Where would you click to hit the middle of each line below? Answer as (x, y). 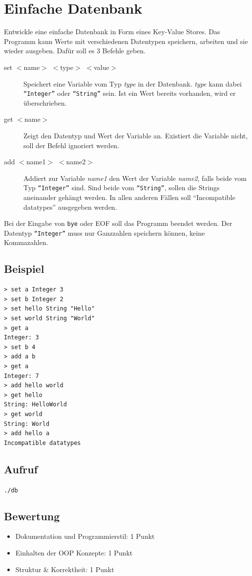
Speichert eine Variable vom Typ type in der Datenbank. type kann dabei (133, 83)
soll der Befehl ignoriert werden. (72, 145)
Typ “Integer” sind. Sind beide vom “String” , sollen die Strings (122, 188)
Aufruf (21, 469)
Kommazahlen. (26, 242)
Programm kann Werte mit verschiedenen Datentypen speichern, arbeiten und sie (126, 41)
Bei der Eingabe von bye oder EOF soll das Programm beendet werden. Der (118, 223)
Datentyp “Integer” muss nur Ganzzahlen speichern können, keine (105, 233)
